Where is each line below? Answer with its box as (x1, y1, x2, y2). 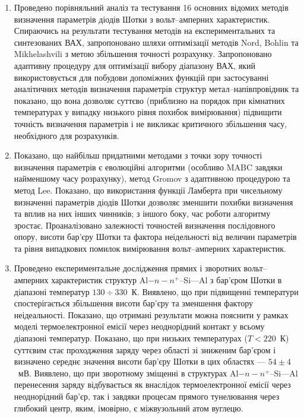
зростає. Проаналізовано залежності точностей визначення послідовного (14, 218, 275, 231)
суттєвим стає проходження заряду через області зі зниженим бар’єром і (14, 343, 276, 356)
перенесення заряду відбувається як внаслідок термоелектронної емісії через (14, 378, 291, 391)
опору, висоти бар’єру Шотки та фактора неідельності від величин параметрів (14, 230, 297, 243)
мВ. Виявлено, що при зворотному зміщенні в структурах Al (18, 366, 239, 379)
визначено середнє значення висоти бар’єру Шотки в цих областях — (14, 355, 266, 368)
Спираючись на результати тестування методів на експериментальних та (14, 24, 275, 37)
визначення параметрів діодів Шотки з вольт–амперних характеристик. (14, 12, 270, 25)
